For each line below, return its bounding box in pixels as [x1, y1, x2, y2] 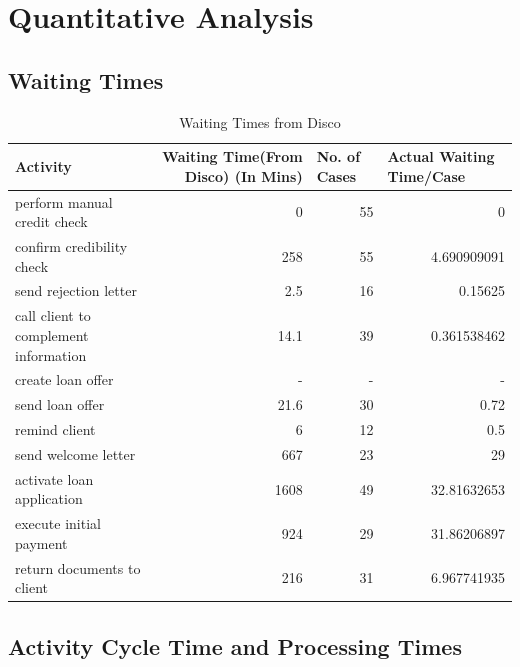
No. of [316, 146, 361, 167]
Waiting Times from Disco [179, 111, 341, 132]
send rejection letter [15, 280, 137, 301]
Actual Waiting [387, 146, 495, 167]
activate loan [15, 468, 94, 489]
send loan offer [15, 394, 105, 415]
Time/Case [387, 165, 466, 186]
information [15, 344, 87, 365]
